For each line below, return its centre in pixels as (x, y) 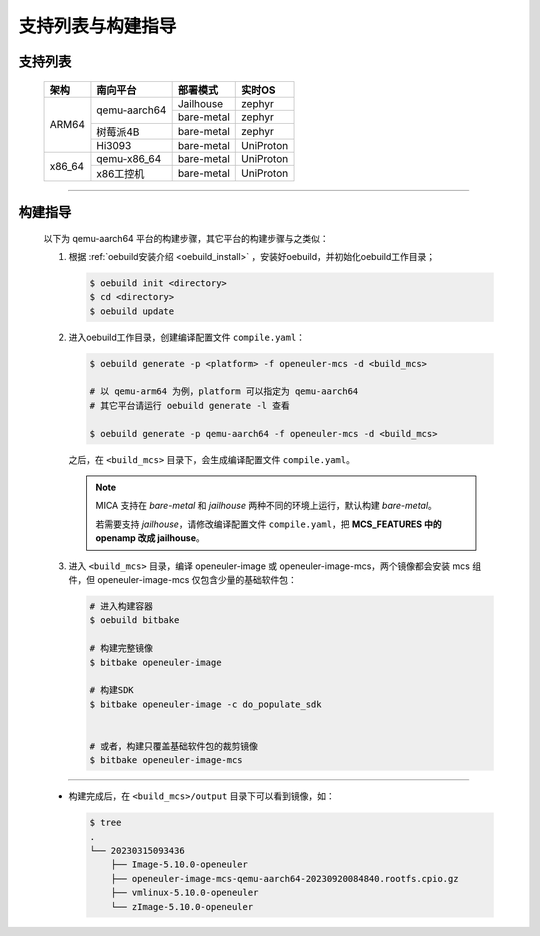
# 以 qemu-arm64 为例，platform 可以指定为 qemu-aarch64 (224, 391)
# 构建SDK (111, 690)
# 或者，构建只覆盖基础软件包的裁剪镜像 (174, 746)
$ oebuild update (132, 311)
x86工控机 (120, 173)
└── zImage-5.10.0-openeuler (182, 906)
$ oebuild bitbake (134, 620)
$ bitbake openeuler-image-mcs (166, 760)
